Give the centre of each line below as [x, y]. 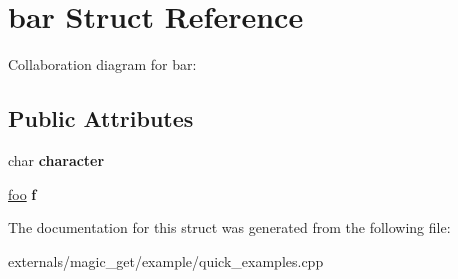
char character [56, 159]
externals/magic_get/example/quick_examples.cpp [166, 260]
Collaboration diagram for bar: [102, 64]
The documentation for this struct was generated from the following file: [229, 227]
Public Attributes [101, 118]
